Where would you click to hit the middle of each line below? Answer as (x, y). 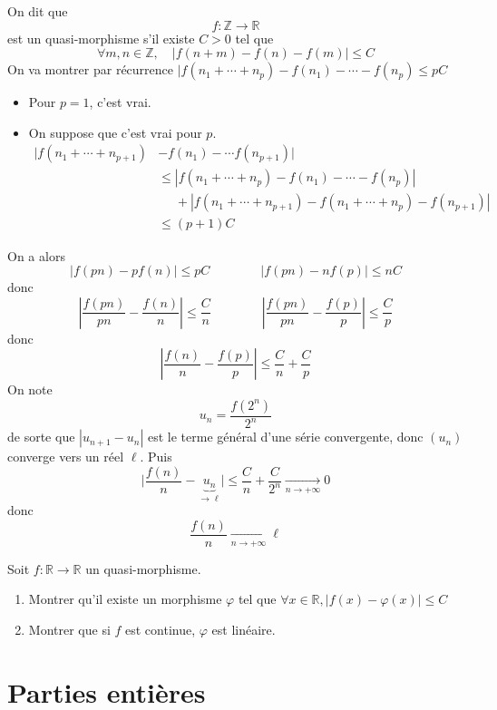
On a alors (36, 255)
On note (30, 389)
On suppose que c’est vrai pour (115, 132)
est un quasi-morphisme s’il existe (101, 38)
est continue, (160, 629)
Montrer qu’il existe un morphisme (125, 599)
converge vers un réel (66, 457)
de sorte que (41, 437)
